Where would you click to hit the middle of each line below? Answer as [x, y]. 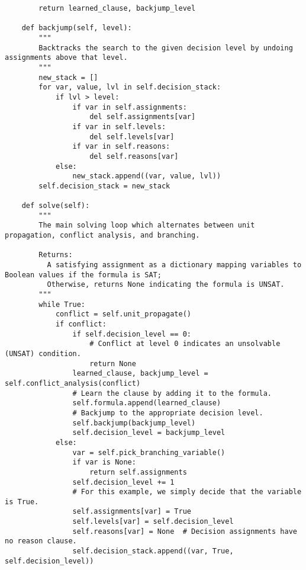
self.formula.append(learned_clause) [147, 403]
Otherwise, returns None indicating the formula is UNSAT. [166, 285]
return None [113, 364]
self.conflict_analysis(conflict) [73, 383]
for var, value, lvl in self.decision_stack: [130, 87]
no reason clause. [41, 541]
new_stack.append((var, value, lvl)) [147, 176]
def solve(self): [56, 206]
